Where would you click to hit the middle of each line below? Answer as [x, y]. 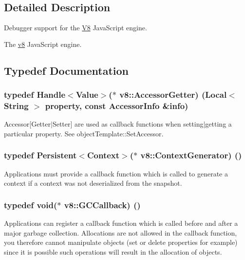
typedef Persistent [40, 155]
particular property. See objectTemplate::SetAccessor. [84, 133]
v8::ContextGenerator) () [191, 155]
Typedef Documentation [66, 70]
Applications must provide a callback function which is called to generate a [116, 173]
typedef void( [31, 205]
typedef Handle [35, 95]
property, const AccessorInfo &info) [117, 106]
